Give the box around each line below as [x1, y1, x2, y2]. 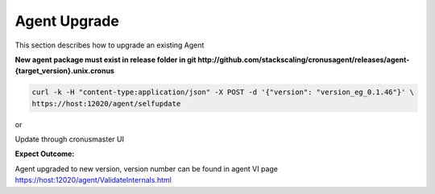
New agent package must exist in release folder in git [14, 55, 197, 64]
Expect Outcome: [14, 149, 75, 159]
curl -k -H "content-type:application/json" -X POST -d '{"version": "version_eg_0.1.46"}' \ [31, 88, 415, 97]
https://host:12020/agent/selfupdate [31, 99, 181, 108]
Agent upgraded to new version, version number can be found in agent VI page [14, 163, 278, 173]
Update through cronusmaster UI [14, 134, 125, 144]
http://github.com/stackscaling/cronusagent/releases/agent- [197, 55, 410, 64]
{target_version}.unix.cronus [14, 66, 114, 76]
